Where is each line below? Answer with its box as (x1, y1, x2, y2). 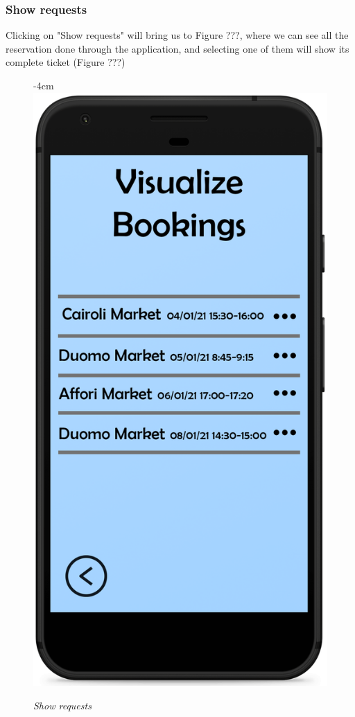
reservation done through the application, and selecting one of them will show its (6, 41, 349, 55)
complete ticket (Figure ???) (6, 55, 125, 69)
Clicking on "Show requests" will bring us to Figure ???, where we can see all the (6, 28, 349, 42)
